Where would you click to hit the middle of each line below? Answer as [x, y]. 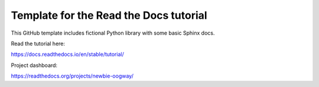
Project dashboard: [34, 65]
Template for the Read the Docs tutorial [109, 15]
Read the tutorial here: [38, 43]
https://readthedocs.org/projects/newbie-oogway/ [72, 76]
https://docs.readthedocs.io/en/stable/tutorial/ [67, 54]
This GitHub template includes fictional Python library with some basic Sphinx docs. [113, 33]
